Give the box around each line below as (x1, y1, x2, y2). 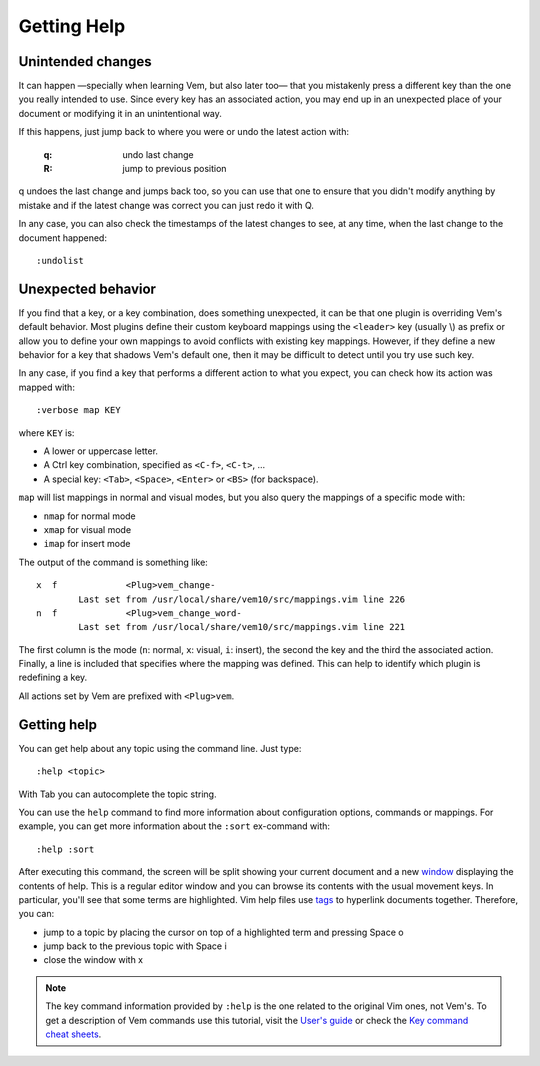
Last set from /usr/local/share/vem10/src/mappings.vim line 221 (78, 621, 406, 633)
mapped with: (18, 381, 75, 393)
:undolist (36, 255, 84, 266)
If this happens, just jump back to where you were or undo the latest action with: (18, 126, 350, 138)
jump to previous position (122, 163, 227, 175)
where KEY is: (18, 426, 75, 439)
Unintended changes (18, 53, 152, 70)
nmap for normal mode (43, 510, 137, 522)
